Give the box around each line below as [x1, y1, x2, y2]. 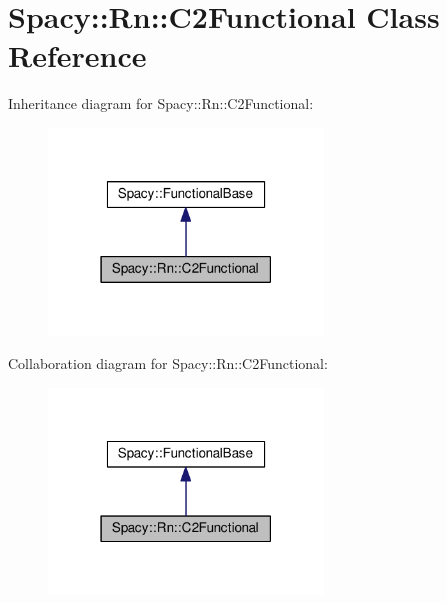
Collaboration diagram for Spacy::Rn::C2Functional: [8, 353, 328, 374]
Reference [8, 35, 147, 76]
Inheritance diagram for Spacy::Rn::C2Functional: [8, 93, 314, 114]
